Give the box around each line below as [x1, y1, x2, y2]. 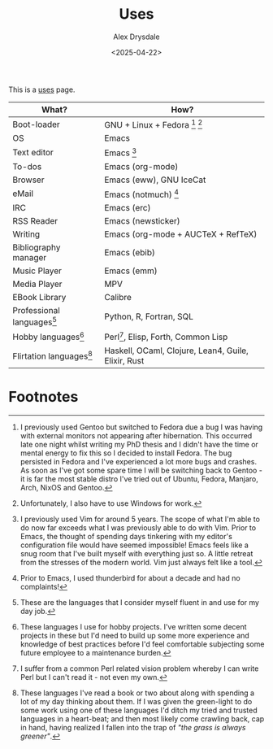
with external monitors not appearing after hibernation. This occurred [19, 430, 253, 440]
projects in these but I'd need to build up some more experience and [19, 630, 249, 640]
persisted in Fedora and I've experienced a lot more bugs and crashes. [19, 456, 258, 466]
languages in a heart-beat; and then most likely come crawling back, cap [19, 713, 265, 724]
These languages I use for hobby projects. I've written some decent [19, 621, 247, 631]
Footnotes [8, 387, 79, 406]
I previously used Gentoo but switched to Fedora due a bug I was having [19, 422, 263, 432]
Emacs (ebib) [104, 246, 156, 258]
